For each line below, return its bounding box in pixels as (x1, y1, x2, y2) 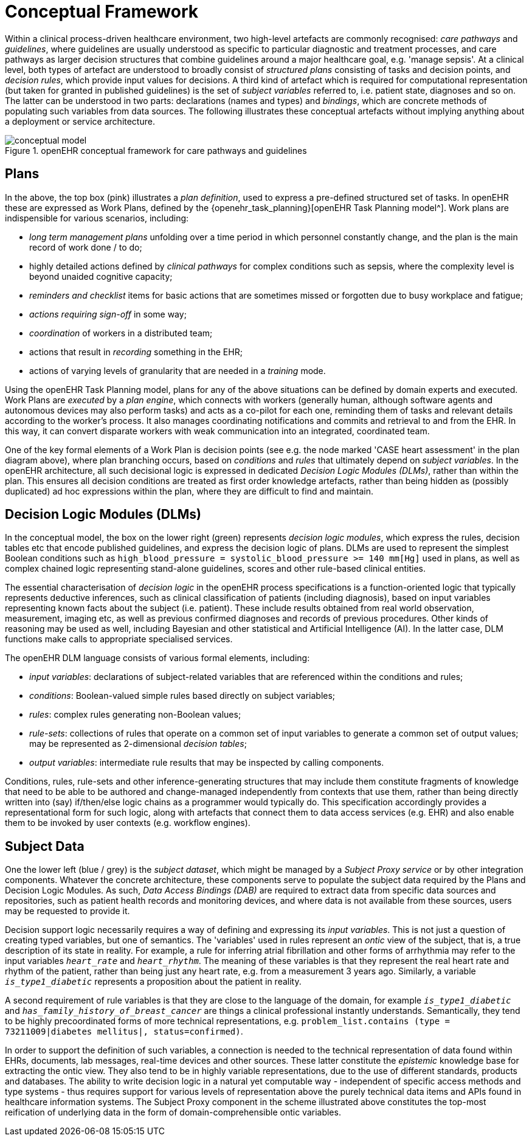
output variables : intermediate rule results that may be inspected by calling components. (29, 757, 384, 768)
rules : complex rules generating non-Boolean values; (29, 709, 241, 720)
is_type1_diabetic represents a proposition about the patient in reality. (5, 976, 302, 987)
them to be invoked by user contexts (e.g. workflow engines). (5, 817, 250, 828)
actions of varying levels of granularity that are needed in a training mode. (29, 365, 326, 376)
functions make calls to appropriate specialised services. (5, 634, 233, 645)
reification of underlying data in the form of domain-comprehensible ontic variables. (5, 1107, 341, 1118)
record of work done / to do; (29, 241, 142, 252)
